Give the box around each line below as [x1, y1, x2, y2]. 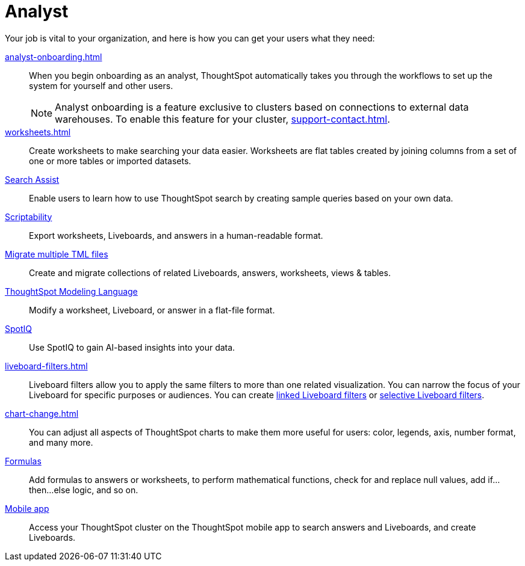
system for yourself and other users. [29, 80, 173, 91]
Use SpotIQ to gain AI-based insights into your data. [29, 342, 235, 352]
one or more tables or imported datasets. [29, 155, 191, 166]
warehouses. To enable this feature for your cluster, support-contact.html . [55, 112, 390, 125]
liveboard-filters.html [5, 360, 88, 371]
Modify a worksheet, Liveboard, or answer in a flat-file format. [29, 304, 275, 315]
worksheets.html [5, 126, 71, 137]
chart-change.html [5, 408, 79, 419]
